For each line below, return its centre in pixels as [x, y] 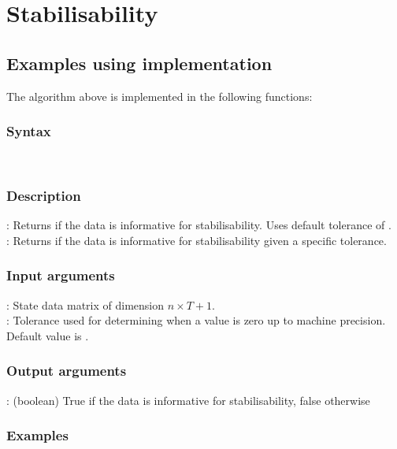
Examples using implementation [139, 63]
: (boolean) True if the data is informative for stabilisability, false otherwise [188, 400]
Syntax [29, 131]
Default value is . [48, 335]
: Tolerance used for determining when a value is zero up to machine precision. [196, 320]
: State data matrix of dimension [85, 304]
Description [44, 195]
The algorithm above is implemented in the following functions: [160, 96]
